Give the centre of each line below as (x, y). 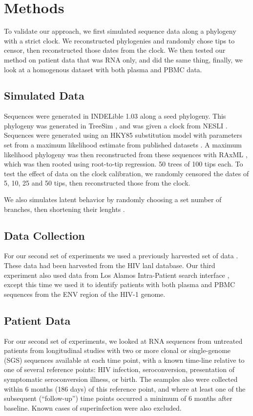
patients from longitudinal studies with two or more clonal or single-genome (117, 350)
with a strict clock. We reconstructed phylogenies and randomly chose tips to (119, 40)
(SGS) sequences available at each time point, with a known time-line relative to (124, 360)
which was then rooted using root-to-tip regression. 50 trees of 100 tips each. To (124, 164)
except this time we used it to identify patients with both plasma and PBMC (120, 284)
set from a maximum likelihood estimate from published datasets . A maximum (123, 145)
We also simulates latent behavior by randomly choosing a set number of (113, 199)
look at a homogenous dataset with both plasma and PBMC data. (103, 69)
